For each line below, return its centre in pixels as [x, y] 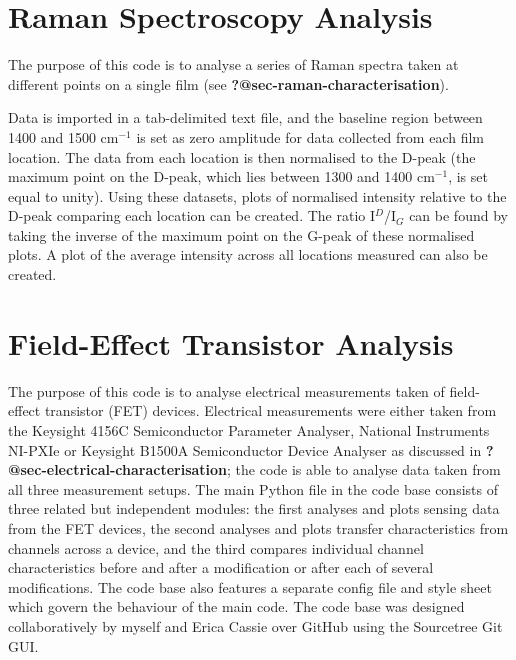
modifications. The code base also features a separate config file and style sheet [250, 586]
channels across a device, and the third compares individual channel [216, 547]
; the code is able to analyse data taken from [364, 469]
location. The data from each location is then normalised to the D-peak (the [242, 156]
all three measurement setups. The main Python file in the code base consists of [253, 488]
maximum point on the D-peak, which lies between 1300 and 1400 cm [221, 176]
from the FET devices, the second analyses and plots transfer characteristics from [258, 527]
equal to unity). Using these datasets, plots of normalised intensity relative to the [257, 195]
